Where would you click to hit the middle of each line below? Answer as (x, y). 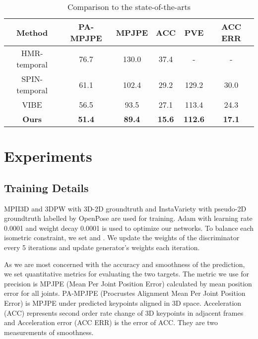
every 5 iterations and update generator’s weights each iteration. (102, 247)
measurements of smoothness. (49, 332)
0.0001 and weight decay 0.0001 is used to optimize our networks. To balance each (129, 228)
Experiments (48, 156)
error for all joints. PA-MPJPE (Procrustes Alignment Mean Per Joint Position (125, 293)
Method (32, 32)
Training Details (46, 187)
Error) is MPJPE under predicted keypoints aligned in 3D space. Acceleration (123, 303)
